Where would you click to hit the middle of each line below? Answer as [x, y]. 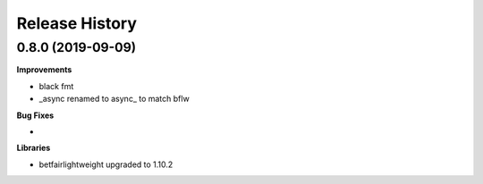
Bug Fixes [35, 115]
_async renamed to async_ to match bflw [114, 99]
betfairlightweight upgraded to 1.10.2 [106, 164]
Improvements [44, 70]
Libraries [34, 148]
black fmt [56, 86]
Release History [77, 23]
